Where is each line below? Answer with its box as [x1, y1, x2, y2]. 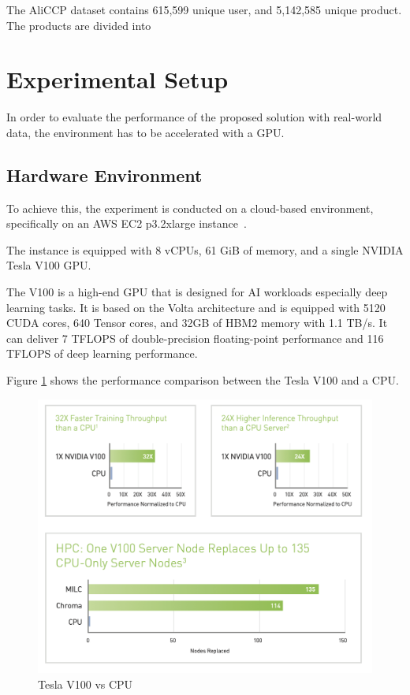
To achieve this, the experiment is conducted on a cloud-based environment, [6, 199, 374, 216]
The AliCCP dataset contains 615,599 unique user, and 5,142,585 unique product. [6, 2, 402, 17]
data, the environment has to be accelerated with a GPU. [6, 124, 285, 140]
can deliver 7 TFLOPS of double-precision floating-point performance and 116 [6, 329, 384, 346]
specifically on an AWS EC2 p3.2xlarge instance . [6, 215, 247, 232]
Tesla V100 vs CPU [38, 675, 133, 692]
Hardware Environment [6, 162, 203, 187]
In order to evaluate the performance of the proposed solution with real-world [6, 109, 382, 125]
